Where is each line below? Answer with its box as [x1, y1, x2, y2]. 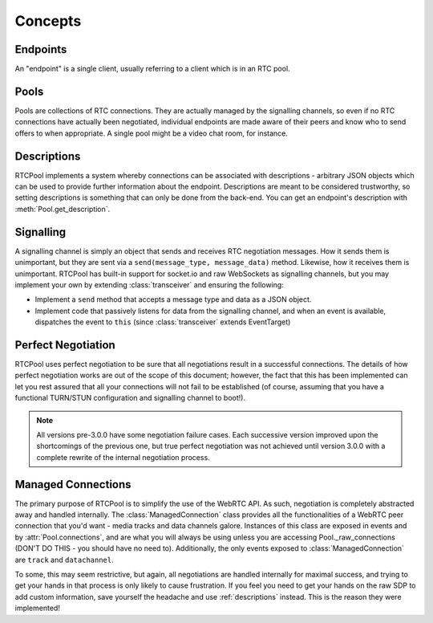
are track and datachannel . [14, 555, 114, 564]
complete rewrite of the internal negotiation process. [36, 452, 210, 462]
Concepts [14, 12, 82, 30]
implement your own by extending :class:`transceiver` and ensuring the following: [14, 279, 284, 289]
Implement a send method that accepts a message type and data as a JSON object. [34, 295, 312, 304]
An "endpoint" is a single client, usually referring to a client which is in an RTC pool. [14, 64, 290, 74]
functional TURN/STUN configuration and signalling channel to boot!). [14, 393, 246, 403]
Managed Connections [14, 478, 132, 491]
